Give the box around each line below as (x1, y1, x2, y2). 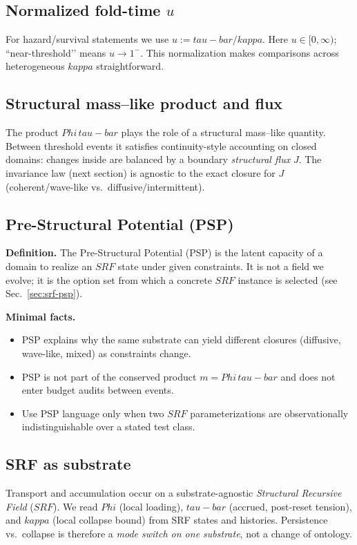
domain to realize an (6, 258, 93, 273)
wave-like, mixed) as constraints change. (21, 345, 191, 360)
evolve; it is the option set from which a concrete (6, 272, 212, 287)
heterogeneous (6, 59, 65, 73)
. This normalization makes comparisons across (140, 45, 339, 59)
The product (6, 125, 59, 140)
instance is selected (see (238, 272, 338, 287)
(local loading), (119, 499, 184, 513)
